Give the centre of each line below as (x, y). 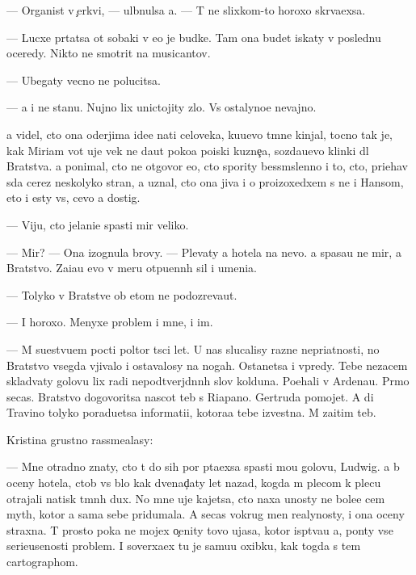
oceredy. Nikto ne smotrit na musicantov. (109, 53)
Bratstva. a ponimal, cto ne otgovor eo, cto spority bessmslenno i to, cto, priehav (207, 166)
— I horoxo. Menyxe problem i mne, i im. (110, 322)
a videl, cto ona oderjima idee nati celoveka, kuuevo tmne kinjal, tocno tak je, (200, 134)
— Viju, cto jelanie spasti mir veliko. (98, 224)
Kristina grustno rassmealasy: (80, 439)
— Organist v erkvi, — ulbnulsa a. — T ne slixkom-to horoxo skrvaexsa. (186, 10)
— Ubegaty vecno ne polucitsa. (84, 80)
